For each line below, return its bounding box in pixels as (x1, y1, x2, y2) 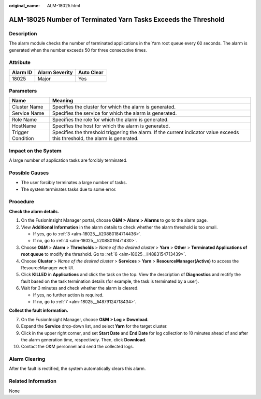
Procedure (9, 199, 34, 205)
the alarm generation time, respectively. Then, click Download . (21, 337, 146, 342)
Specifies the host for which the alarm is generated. (52, 123, 170, 129)
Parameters (9, 88, 37, 94)
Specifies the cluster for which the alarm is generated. (52, 104, 176, 110)
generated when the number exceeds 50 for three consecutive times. (9, 47, 147, 53)
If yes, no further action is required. (33, 292, 104, 298)
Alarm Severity (37, 69, 73, 76)
